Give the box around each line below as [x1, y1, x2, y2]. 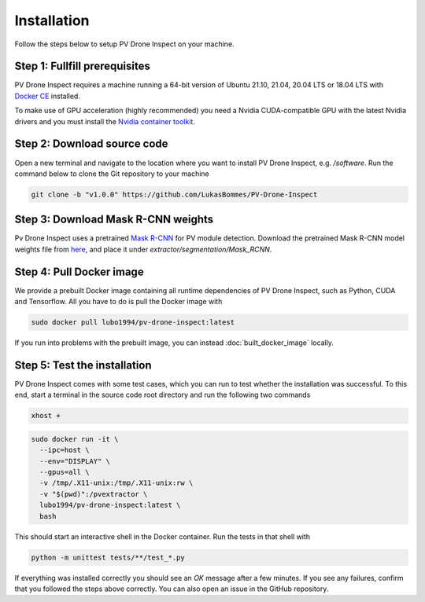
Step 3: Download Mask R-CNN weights [14, 213, 214, 226]
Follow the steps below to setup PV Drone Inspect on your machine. [14, 39, 235, 49]
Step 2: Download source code [14, 138, 168, 151]
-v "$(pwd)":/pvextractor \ [39, 490, 148, 498]
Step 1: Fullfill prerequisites [14, 60, 151, 73]
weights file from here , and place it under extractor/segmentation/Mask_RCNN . [14, 244, 272, 254]
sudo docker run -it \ [31, 435, 119, 443]
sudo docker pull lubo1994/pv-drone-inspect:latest [31, 318, 235, 327]
